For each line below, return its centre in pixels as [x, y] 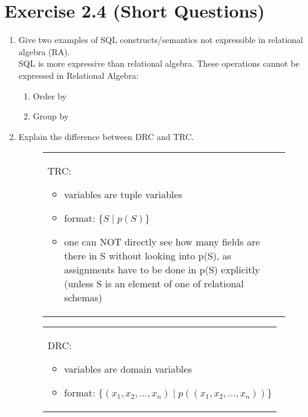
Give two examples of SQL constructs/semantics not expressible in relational [161, 40]
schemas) [83, 298]
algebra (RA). [44, 51]
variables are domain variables [128, 369]
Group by [51, 116]
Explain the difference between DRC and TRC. [106, 136]
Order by [50, 95]
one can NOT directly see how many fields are [162, 242]
